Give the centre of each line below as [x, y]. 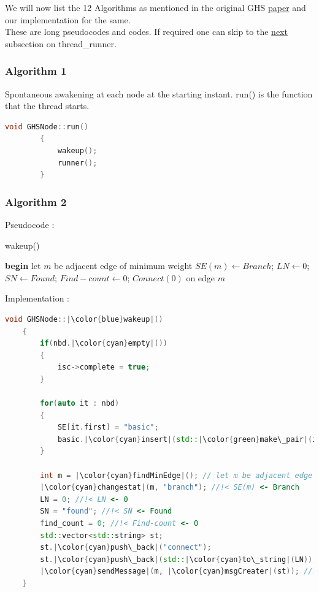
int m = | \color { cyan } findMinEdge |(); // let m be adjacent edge [176, 475]
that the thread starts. [47, 106]
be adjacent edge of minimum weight [123, 266]
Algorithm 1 [36, 71]
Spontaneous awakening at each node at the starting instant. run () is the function [159, 93]
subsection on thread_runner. [61, 43]
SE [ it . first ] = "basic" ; [108, 427]
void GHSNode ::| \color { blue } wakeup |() [84, 319]
